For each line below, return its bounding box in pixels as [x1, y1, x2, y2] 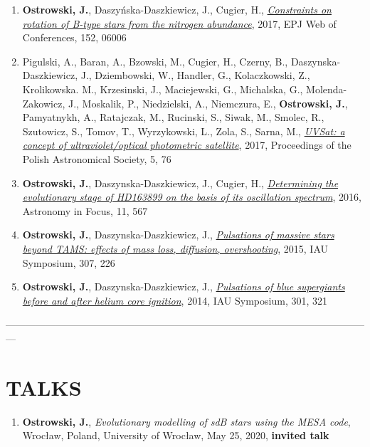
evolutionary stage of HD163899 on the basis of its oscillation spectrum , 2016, [22, 189, 361, 204]
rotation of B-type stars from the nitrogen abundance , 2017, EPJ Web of [22, 16, 337, 31]
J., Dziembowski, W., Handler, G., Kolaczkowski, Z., [80, 68, 310, 83]
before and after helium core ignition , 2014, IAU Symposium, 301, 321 [22, 293, 327, 307]
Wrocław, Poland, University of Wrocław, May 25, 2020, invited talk [22, 428, 329, 443]
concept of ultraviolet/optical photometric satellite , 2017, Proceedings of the [22, 137, 351, 152]
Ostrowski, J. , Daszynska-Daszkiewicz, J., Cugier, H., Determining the [22, 175, 339, 190]
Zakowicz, [22, 95, 65, 110]
